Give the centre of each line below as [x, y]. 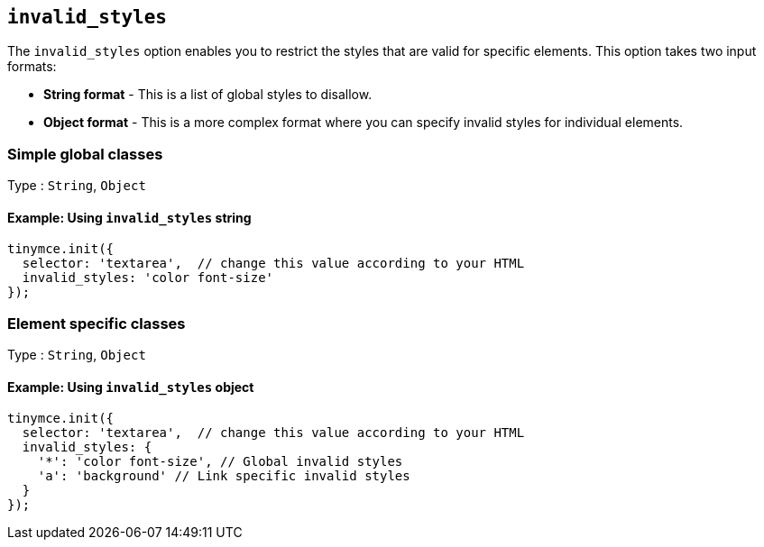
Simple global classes [85, 154]
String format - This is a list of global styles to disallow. [208, 95]
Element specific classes [97, 323]
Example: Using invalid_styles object [131, 387]
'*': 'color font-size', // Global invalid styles [220, 462]
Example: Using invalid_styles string [129, 217]
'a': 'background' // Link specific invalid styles [224, 476]
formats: [32, 67]
